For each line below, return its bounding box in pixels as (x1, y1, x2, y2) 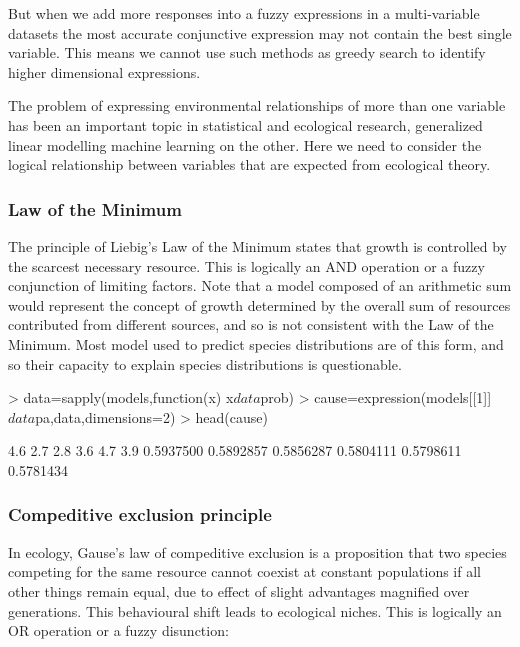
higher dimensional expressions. (8, 61, 201, 82)
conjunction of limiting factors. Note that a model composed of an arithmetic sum (8, 275, 512, 296)
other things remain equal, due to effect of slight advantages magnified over (8, 580, 470, 601)
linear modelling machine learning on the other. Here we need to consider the (8, 134, 482, 155)
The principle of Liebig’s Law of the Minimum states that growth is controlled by (8, 235, 507, 256)
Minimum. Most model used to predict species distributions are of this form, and (8, 333, 504, 354)
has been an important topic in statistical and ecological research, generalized (8, 114, 483, 135)
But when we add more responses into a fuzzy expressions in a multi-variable (8, 3, 480, 23)
